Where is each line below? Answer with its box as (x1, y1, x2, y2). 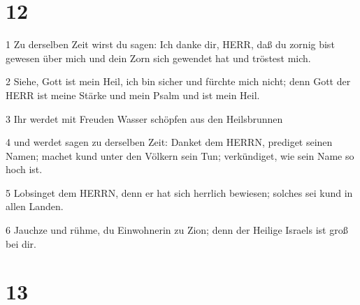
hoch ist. (6, 162, 43, 177)
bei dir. (6, 236, 37, 251)
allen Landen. (6, 199, 64, 214)
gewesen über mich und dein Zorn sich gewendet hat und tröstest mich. (6, 50, 311, 65)
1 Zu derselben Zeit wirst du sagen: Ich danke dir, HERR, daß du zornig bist (6, 37, 335, 52)
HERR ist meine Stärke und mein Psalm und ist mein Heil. (6, 87, 260, 102)
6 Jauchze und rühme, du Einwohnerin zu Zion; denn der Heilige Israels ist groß (6, 223, 348, 237)
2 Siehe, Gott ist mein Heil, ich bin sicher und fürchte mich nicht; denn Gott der (6, 74, 351, 89)
